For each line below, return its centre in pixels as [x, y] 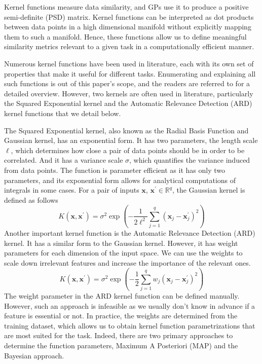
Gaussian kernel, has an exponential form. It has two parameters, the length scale [131, 140]
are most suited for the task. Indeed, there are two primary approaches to [119, 335]
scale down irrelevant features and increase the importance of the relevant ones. [127, 262]
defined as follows [31, 199]
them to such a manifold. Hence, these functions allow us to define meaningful [125, 36]
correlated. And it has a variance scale [64, 160]
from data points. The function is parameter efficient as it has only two [115, 170]
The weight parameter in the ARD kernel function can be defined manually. [122, 296]
